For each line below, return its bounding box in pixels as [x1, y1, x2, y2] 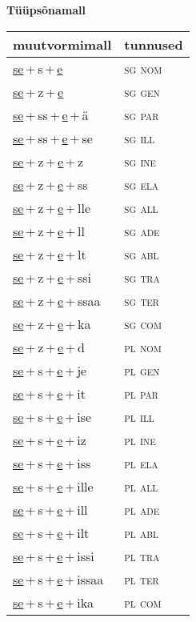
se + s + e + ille [13, 476, 94, 496]
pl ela [124, 453, 158, 472]
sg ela [124, 175, 159, 194]
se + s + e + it [13, 383, 86, 403]
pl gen [124, 360, 160, 379]
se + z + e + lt [13, 244, 86, 263]
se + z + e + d [13, 337, 85, 356]
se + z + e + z [13, 151, 84, 171]
